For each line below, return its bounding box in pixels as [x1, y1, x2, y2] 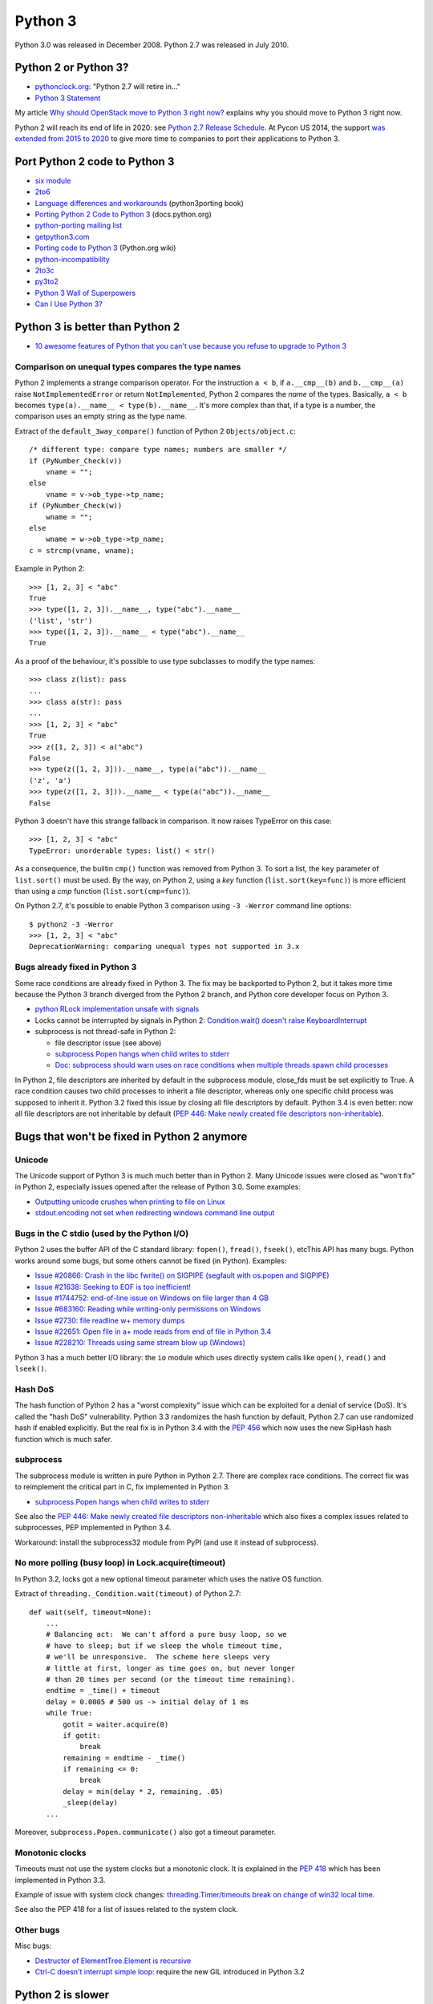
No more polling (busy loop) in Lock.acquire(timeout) [14, 1558, 226, 1569]
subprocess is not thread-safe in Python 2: [34, 1027, 176, 1036]
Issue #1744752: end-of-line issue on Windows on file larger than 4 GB [34, 1293, 269, 1303]
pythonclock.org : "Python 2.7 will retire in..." [34, 82, 180, 91]
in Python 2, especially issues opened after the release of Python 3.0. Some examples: [14, 1182, 301, 1192]
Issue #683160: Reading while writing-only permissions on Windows [34, 1304, 261, 1314]
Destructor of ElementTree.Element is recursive [34, 1956, 192, 1966]
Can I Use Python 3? [34, 299, 103, 309]
